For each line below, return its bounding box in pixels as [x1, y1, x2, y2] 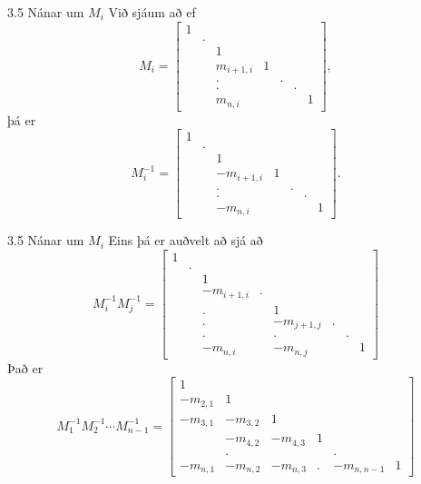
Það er [7, 358, 44, 377]
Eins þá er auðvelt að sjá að [108, 231, 263, 250]
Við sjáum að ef [108, 3, 196, 21]
